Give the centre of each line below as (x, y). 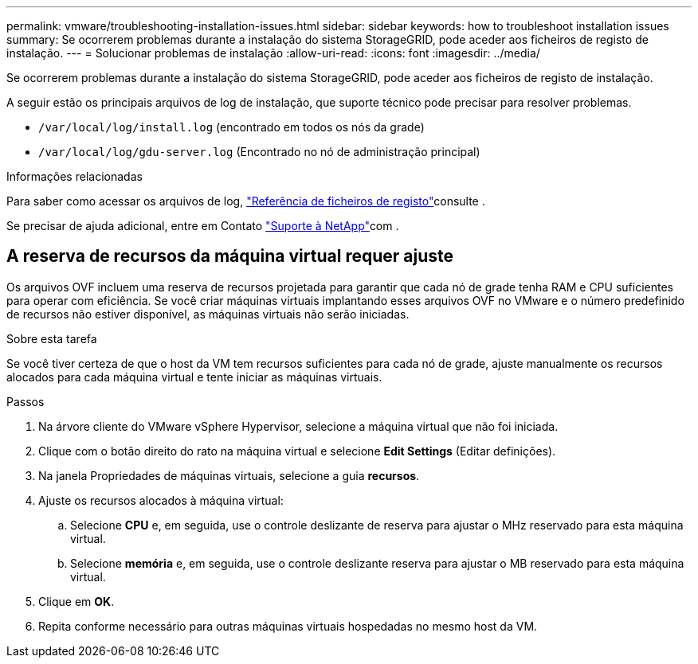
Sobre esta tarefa (52, 338)
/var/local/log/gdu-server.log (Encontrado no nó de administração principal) (259, 152)
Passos (25, 401)
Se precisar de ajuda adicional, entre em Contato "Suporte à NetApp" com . (203, 226)
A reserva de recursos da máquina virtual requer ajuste (230, 256)
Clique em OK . (76, 601)
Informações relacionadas (75, 176)
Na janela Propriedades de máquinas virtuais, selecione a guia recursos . (229, 475)
